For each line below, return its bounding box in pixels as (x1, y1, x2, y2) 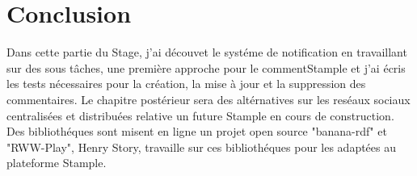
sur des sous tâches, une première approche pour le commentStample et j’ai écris (6, 59, 406, 76)
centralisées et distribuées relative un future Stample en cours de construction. (6, 107, 394, 124)
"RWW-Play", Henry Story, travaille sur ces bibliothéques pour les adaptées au (6, 138, 397, 155)
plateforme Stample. (6, 154, 107, 171)
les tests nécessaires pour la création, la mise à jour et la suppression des (6, 75, 366, 92)
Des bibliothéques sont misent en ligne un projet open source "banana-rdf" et (6, 123, 387, 140)
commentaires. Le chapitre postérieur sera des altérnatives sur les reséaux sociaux (6, 90, 411, 107)
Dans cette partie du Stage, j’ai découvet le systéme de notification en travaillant (6, 44, 407, 61)
